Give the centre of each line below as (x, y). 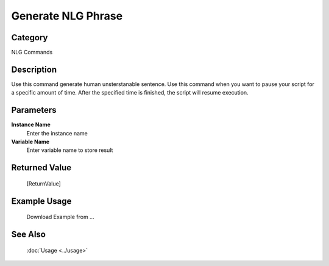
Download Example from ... (60, 217)
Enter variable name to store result (70, 150)
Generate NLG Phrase (67, 16)
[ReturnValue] (44, 184)
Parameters (34, 110)
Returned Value (41, 168)
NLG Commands (32, 52)
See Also (28, 235)
